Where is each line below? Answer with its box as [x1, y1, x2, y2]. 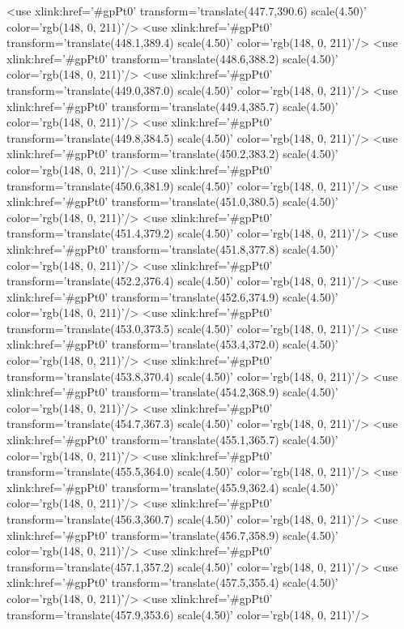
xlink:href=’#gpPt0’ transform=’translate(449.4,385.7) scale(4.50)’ [6, 97, 338, 114]
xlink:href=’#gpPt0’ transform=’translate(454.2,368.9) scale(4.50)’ [6, 383, 338, 400]
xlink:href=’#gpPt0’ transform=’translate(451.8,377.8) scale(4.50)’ [6, 240, 338, 257]
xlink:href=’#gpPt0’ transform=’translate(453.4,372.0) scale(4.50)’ [6, 336, 338, 353]
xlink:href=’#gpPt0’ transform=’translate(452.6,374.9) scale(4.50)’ [6, 288, 338, 305]
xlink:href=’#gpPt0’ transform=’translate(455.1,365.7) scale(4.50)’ [6, 431, 338, 448]
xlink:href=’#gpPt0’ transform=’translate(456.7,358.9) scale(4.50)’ [6, 526, 338, 543]
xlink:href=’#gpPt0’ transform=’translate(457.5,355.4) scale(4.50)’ [6, 574, 338, 591]
